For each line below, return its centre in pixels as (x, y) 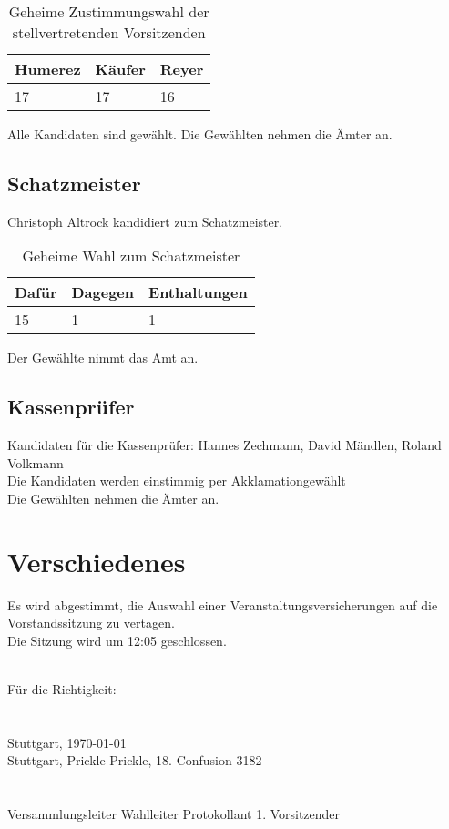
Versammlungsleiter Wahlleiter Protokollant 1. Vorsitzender (174, 814)
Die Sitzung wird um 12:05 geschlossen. (117, 640)
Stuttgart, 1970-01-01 (67, 742)
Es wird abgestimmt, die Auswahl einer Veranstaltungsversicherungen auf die (223, 604)
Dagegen (103, 292)
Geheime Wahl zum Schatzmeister (131, 256)
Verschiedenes (97, 561)
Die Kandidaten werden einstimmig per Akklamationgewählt (177, 481)
